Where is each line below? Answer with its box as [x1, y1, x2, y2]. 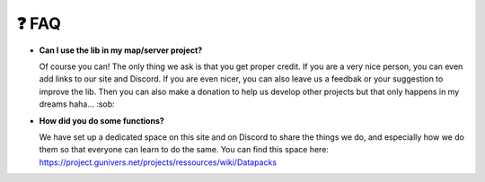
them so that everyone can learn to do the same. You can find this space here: [39, 144, 330, 155]
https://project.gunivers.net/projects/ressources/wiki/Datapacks [39, 157, 278, 168]
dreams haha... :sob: [39, 99, 116, 109]
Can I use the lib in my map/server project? [39, 45, 203, 56]
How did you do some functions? [39, 115, 165, 126]
